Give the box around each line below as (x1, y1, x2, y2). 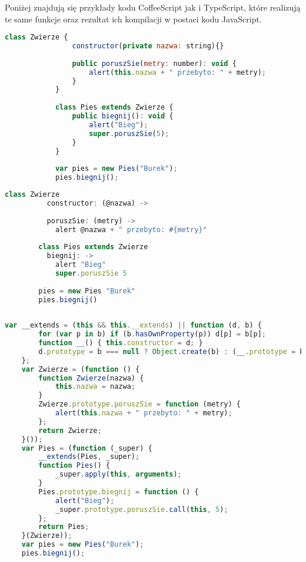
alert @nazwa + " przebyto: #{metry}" (55, 225, 207, 234)
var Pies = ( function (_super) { (21, 444, 152, 452)
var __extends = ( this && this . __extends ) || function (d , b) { (5, 321, 262, 330)
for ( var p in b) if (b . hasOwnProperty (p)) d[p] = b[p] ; (38, 330, 266, 339)
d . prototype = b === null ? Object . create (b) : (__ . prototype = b (38, 347, 304, 356)
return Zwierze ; (38, 426, 102, 435)
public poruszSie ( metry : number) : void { (72, 59, 237, 68)
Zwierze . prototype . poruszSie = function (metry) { (38, 400, 241, 409)
